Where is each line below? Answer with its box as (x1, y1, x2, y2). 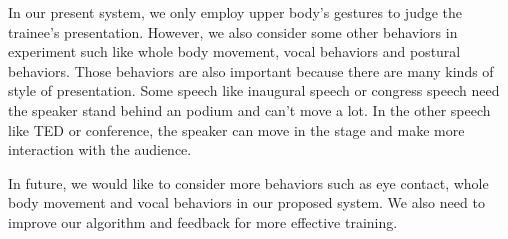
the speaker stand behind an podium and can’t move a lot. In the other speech (8, 99, 491, 120)
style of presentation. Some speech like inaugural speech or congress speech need (8, 80, 500, 101)
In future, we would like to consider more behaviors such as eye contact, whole (8, 172, 489, 193)
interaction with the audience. (8, 139, 192, 160)
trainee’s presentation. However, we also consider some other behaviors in (8, 21, 458, 42)
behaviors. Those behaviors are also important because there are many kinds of (8, 60, 494, 81)
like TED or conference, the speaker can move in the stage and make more (8, 119, 465, 140)
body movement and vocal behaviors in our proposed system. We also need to (8, 192, 485, 213)
